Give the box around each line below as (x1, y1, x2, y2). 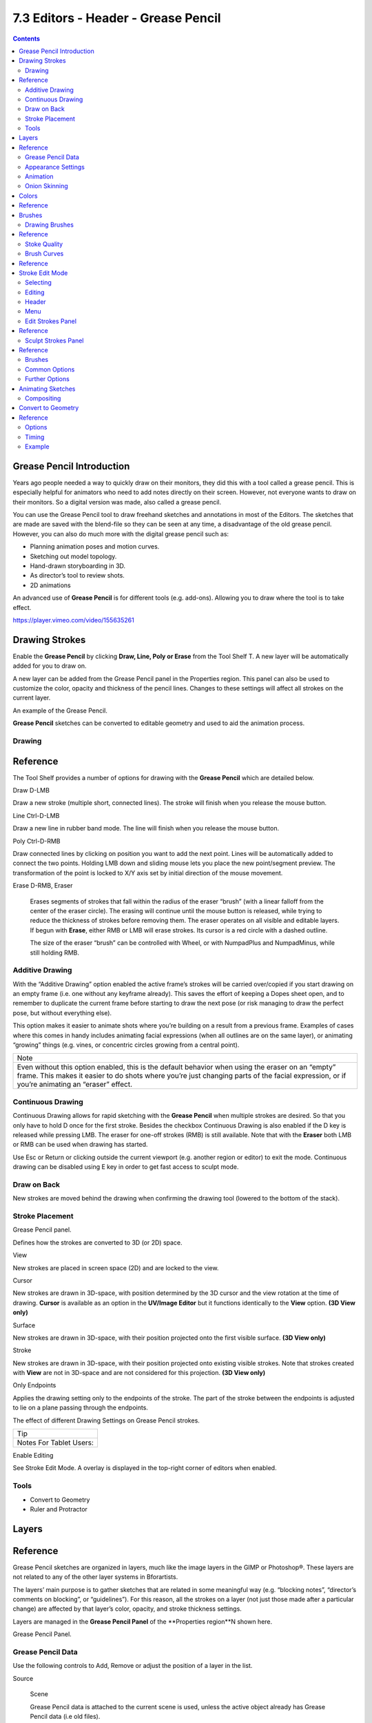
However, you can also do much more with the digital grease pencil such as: (12, 529, 229, 538)
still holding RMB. (30, 948, 79, 957)
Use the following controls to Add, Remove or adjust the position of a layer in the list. (12, 1662, 253, 1670)
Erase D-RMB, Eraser (12, 881, 73, 890)
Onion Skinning (25, 182, 68, 190)
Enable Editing (12, 1451, 54, 1460)
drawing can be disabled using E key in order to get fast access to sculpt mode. (12, 1163, 239, 1171)
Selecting (25, 278, 52, 287)
